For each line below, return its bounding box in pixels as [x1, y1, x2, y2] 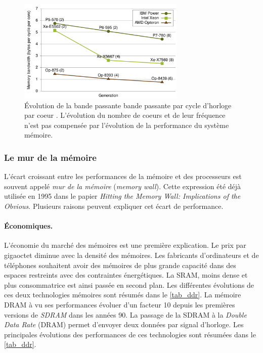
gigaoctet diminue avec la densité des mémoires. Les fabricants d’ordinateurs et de [4, 249, 259, 260]
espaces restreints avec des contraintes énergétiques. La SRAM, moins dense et [4, 270, 248, 280]
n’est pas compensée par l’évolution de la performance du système [24, 119, 229, 130]
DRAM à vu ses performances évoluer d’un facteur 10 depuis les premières [4, 299, 235, 310]
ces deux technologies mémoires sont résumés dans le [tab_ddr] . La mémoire [4, 289, 241, 300]
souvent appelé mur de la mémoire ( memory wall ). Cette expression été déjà [4, 181, 241, 191]
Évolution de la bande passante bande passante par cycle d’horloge [24, 100, 232, 110]
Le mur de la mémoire [4, 151, 97, 163]
